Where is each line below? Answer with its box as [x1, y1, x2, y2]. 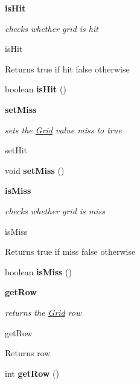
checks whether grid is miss [5, 204, 106, 217]
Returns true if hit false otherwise [5, 62, 130, 75]
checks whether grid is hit [5, 22, 98, 34]
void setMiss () [5, 164, 65, 176]
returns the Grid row [5, 306, 81, 318]
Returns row [5, 347, 51, 359]
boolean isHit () [5, 83, 66, 95]
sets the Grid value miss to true [5, 123, 122, 136]
